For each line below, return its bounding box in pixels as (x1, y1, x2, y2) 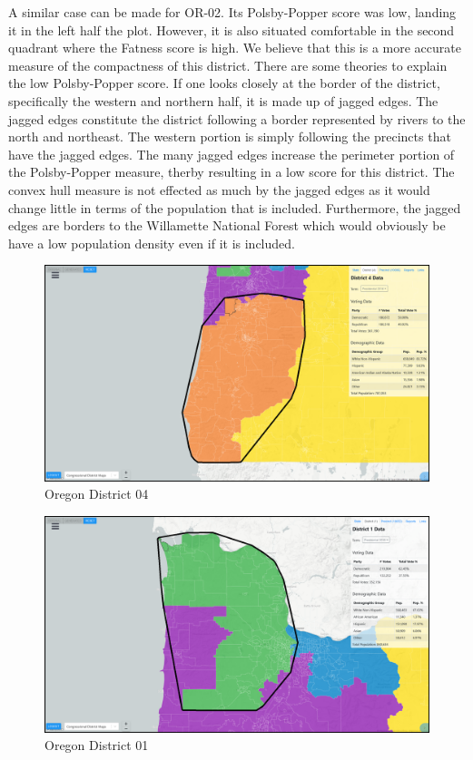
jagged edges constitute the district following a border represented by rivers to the (8, 109, 466, 128)
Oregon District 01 (44, 736, 149, 755)
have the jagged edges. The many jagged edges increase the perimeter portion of (8, 144, 455, 163)
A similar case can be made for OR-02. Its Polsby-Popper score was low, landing (8, 3, 457, 21)
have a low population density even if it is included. (8, 233, 295, 252)
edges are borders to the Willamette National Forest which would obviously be (8, 216, 446, 235)
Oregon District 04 (44, 484, 149, 503)
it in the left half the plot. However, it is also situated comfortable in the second (8, 20, 455, 39)
